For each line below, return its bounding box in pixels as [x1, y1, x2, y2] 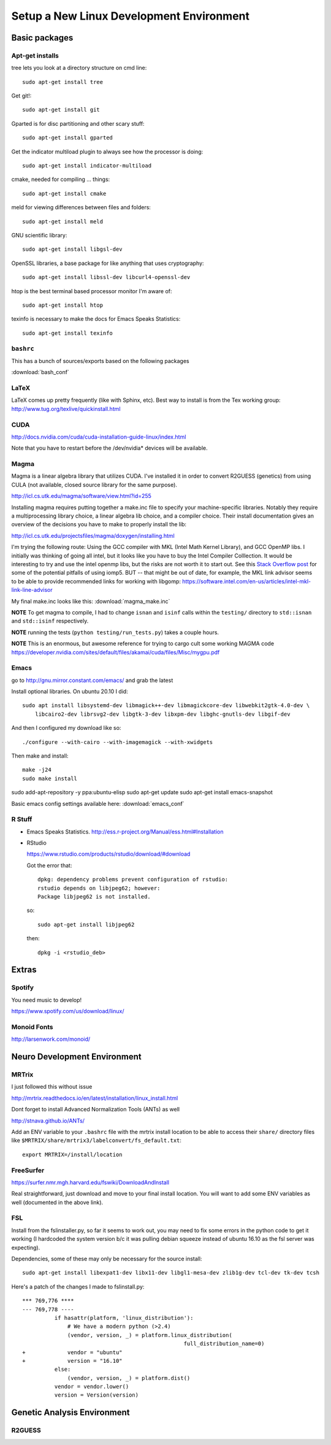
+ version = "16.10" [22, 1357, 123, 1364]
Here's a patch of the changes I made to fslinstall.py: [11, 1282, 145, 1290]
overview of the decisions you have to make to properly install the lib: [11, 521, 187, 528]
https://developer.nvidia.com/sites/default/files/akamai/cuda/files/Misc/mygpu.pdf [11, 648, 220, 656]
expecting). [11, 1244, 40, 1251]
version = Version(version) [54, 1392, 139, 1398]
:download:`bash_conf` [11, 369, 70, 376]
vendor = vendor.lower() [54, 1383, 129, 1390]
